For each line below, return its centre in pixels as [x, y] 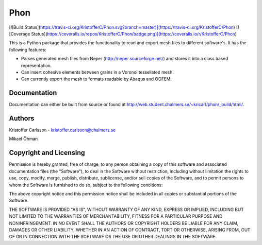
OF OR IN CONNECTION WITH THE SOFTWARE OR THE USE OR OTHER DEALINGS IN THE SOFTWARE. [113, 237]
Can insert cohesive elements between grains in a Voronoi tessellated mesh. [98, 72]
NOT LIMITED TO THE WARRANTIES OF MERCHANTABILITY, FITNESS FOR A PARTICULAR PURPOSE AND [116, 216]
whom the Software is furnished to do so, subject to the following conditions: [86, 185]
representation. [36, 65]
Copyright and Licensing [47, 153]
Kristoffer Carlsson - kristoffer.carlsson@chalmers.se [62, 130]
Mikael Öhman [24, 139]
